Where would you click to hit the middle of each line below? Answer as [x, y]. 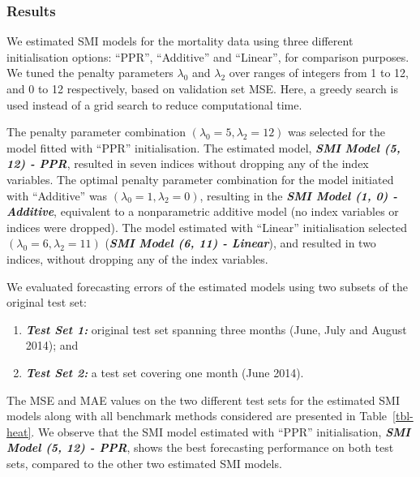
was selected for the [336, 132]
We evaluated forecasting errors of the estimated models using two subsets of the [207, 286]
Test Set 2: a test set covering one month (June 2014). [165, 372]
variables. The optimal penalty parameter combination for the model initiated [200, 179]
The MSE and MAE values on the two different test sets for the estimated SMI [203, 400]
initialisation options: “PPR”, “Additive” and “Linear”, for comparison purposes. [208, 56]
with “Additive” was [57, 195]
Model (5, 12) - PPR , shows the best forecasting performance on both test [200, 447]
